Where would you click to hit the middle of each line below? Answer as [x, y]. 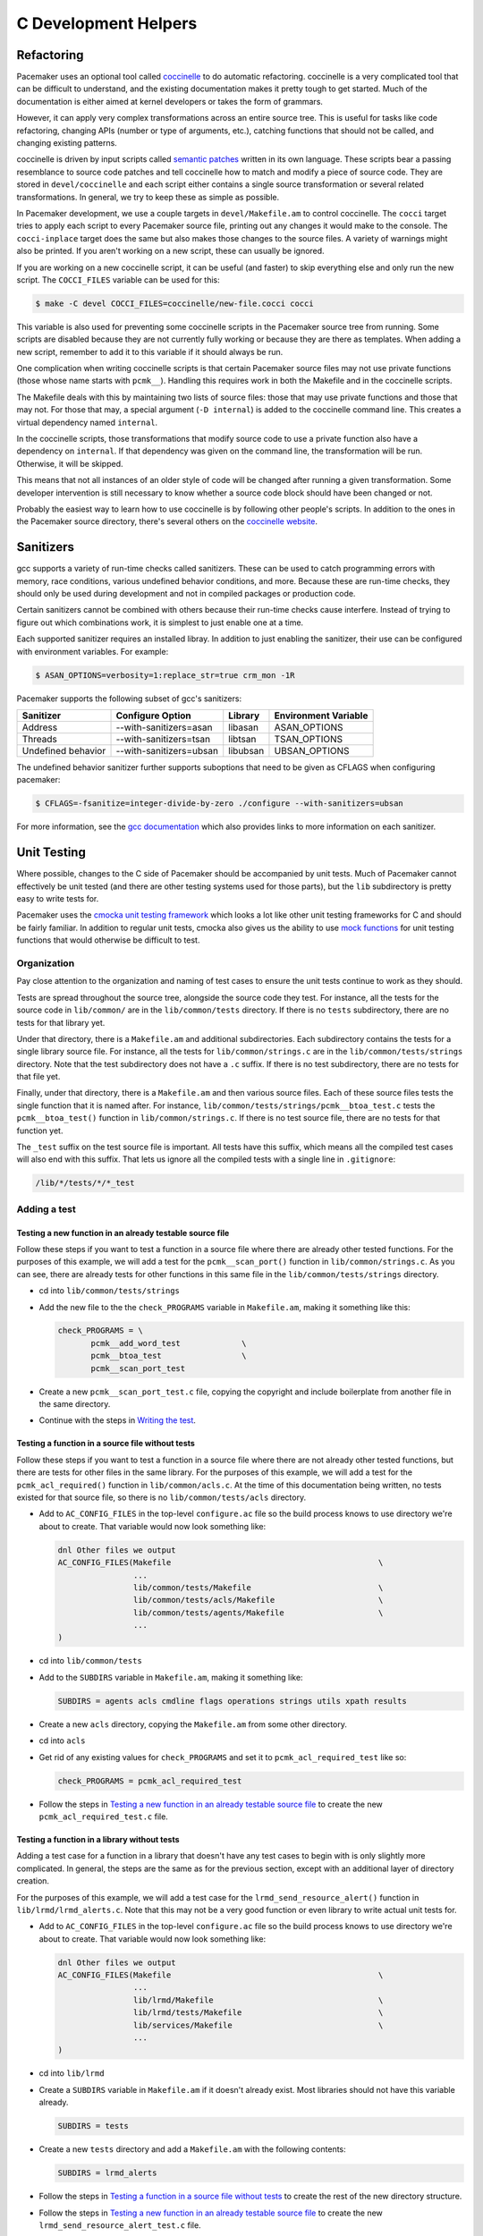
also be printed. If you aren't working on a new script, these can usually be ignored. [171, 251]
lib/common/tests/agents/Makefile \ [258, 1613]
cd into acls [62, 1741]
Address [40, 727]
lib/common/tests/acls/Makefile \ [258, 1600]
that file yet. [38, 1077]
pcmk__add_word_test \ [169, 1343]
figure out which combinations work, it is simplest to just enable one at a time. [160, 623]
